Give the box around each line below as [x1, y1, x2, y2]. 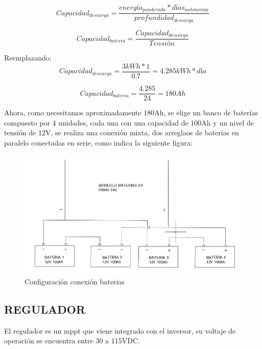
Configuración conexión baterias [25, 276, 125, 286]
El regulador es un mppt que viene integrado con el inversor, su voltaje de [4, 325, 236, 336]
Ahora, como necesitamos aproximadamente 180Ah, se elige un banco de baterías [4, 107, 258, 118]
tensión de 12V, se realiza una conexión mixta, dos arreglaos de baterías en [4, 127, 239, 138]
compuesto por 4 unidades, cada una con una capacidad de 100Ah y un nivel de [4, 117, 254, 128]
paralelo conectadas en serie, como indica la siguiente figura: [4, 137, 193, 148]
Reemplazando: [4, 52, 52, 63]
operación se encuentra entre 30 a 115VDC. [4, 335, 140, 346]
